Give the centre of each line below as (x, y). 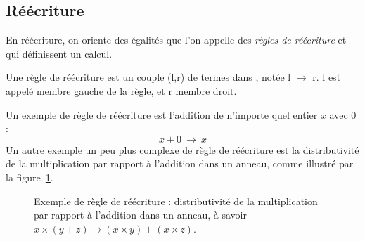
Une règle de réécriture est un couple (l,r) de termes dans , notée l (148, 77)
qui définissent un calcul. (59, 53)
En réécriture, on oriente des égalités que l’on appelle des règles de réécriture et (176, 40)
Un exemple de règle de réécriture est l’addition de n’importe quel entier (162, 114)
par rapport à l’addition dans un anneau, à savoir (140, 215)
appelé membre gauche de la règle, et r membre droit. (121, 90)
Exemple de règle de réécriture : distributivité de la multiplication (176, 201)
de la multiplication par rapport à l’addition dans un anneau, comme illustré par (180, 163)
